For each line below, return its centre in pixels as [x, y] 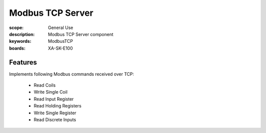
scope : [17, 28]
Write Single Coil [50, 92]
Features [23, 62]
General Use [61, 28]
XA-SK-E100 [61, 48]
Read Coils [45, 85]
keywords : [20, 41]
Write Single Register [55, 113]
